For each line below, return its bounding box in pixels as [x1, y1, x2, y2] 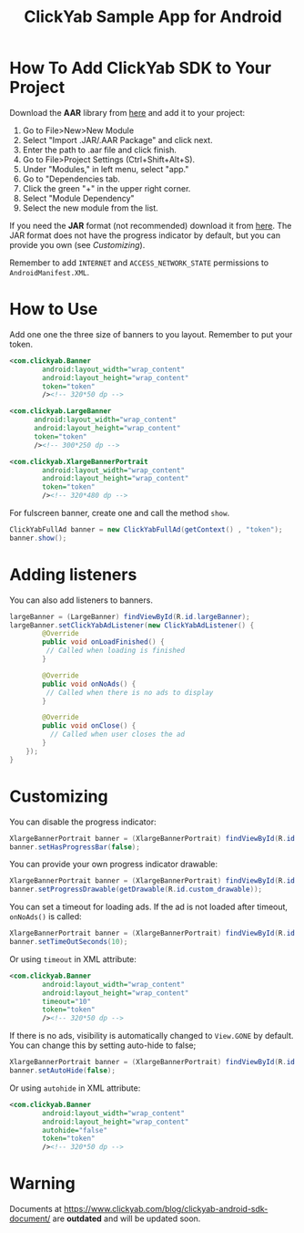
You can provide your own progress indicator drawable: [9, 859, 218, 870]
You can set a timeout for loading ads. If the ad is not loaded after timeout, [9, 901, 289, 913]
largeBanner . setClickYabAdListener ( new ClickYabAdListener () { [9, 620, 255, 630]
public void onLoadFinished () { [42, 637, 166, 647]
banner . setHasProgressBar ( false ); [9, 842, 141, 852]
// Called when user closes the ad [49, 730, 185, 740]
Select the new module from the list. [22, 202, 159, 213]
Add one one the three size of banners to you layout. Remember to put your [9, 328, 293, 339]
